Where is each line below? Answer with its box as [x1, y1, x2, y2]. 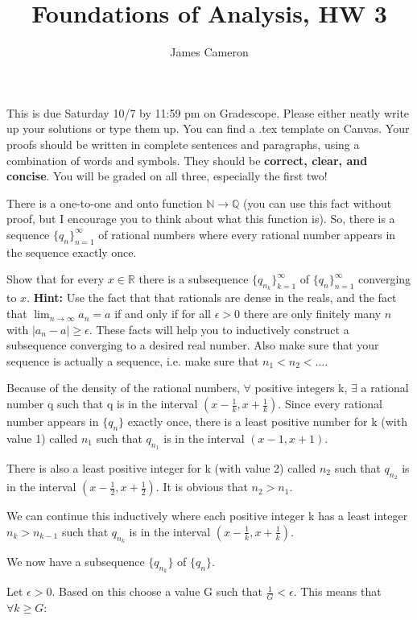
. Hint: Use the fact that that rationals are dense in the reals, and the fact [27, 289, 397, 306]
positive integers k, [254, 379, 348, 396]
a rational [361, 379, 409, 396]
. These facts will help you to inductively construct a [89, 320, 349, 337]
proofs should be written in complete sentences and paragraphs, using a [6, 135, 360, 152]
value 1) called [6, 429, 78, 446]
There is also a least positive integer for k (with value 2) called [6, 460, 316, 477]
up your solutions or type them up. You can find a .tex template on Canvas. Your [6, 120, 410, 137]
